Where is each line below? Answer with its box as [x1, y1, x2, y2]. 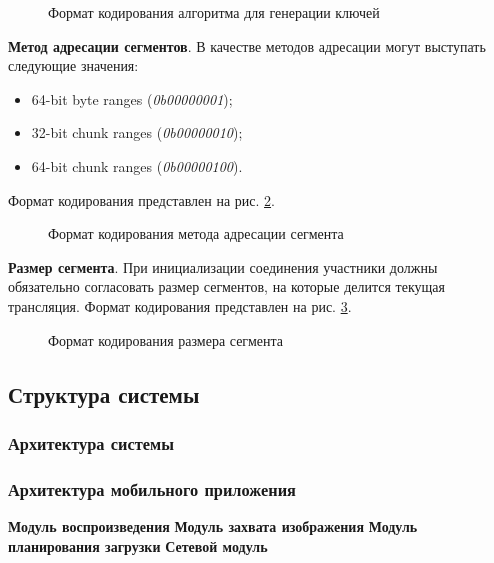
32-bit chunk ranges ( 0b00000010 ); [31, 122, 243, 143]
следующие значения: [8, 55, 139, 76]
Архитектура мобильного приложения [8, 476, 296, 501]
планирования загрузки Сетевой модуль [8, 535, 268, 556]
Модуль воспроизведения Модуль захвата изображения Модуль [8, 515, 418, 536]
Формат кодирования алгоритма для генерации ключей [48, 2, 380, 22]
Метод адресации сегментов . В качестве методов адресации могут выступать [8, 35, 486, 56]
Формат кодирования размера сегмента [48, 329, 283, 350]
